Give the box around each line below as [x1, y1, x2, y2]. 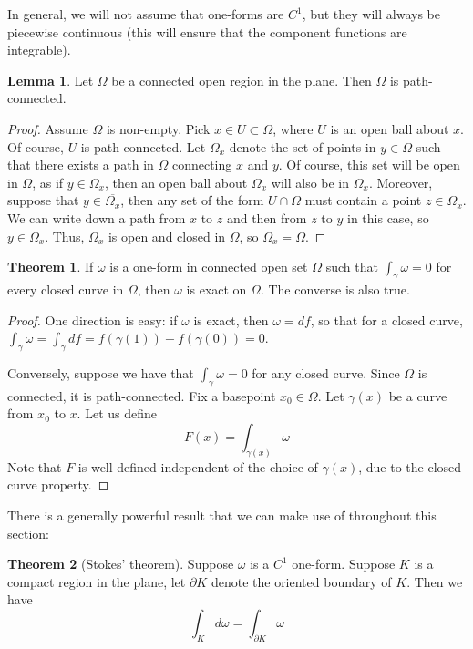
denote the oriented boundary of [211, 572, 392, 591]
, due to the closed [358, 457, 462, 476]
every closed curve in [7, 279, 124, 298]
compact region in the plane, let [7, 572, 186, 591]
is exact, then [193, 310, 269, 329]
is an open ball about [330, 118, 449, 138]
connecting [171, 155, 232, 174]
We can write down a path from [7, 208, 186, 227]
